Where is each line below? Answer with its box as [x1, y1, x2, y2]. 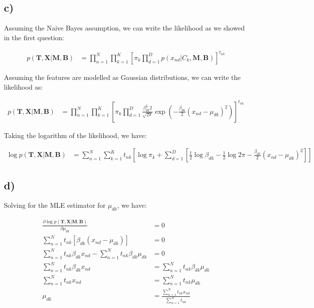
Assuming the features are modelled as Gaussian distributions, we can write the [4, 72, 241, 82]
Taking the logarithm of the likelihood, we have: [4, 130, 147, 140]
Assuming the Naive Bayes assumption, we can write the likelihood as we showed [4, 23, 245, 33]
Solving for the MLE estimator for [4, 200, 106, 210]
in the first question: [4, 32, 64, 42]
